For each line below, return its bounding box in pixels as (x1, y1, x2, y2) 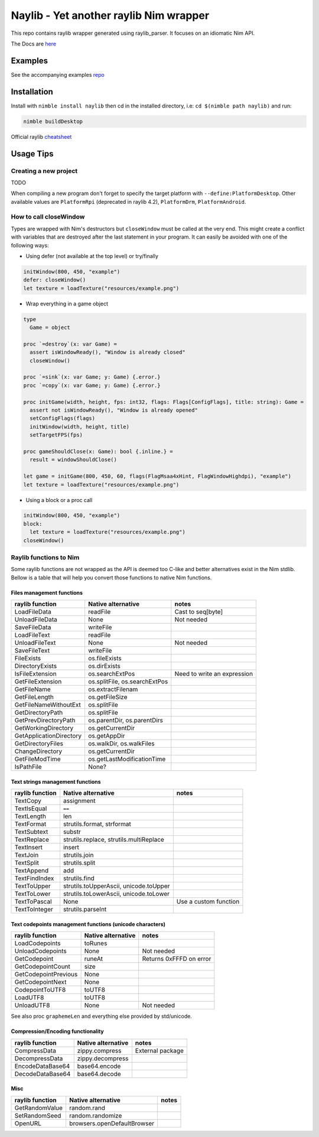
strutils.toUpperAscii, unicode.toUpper (63, 882, 170, 890)
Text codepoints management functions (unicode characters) (11, 920, 165, 927)
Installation (11, 86, 53, 97)
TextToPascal (14, 898, 52, 906)
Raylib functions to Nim (11, 553, 80, 562)
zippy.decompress (77, 1054, 129, 1063)
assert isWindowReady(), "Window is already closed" (30, 349, 185, 356)
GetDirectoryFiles (14, 739, 63, 748)
